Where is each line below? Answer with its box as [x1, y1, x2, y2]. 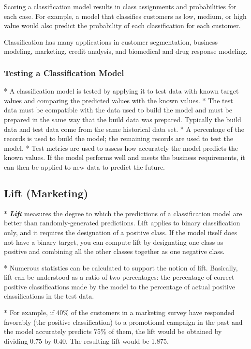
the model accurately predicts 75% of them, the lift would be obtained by [4, 326, 222, 336]
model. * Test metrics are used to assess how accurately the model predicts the [4, 143, 238, 153]
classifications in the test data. [4, 291, 94, 301]
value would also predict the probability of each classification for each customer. [4, 20, 241, 31]
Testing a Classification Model [4, 66, 124, 79]
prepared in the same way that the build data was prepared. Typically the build [4, 114, 241, 124]
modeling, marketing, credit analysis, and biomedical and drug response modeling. [4, 46, 248, 56]
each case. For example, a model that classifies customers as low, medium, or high [4, 11, 247, 21]
